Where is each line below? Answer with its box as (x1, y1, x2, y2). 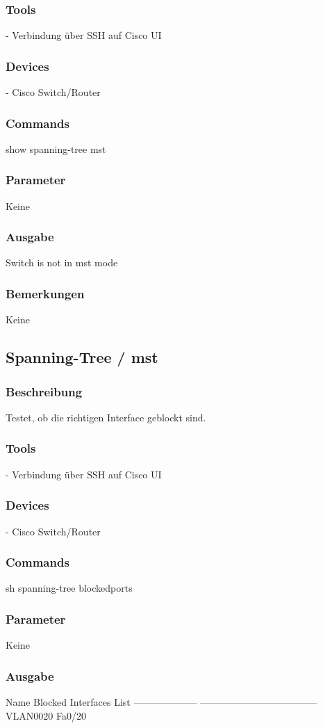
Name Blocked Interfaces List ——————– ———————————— (6, 694, 317, 709)
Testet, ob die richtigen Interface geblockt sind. (6, 410, 206, 424)
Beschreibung (6, 382, 83, 400)
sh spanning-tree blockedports (6, 581, 133, 595)
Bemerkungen (6, 284, 85, 302)
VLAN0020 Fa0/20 (6, 708, 86, 722)
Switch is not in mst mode (6, 255, 118, 270)
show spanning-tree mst (6, 141, 106, 156)
